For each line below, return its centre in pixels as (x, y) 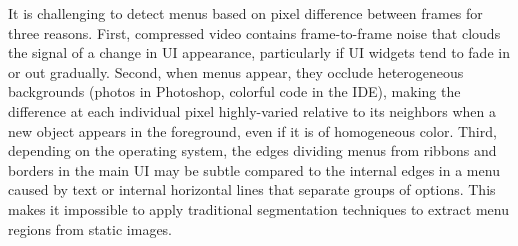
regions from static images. (90, 228)
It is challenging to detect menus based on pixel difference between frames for (245, 13)
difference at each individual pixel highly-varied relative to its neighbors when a (252, 110)
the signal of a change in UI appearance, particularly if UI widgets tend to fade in (259, 52)
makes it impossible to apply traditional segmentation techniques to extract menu (258, 208)
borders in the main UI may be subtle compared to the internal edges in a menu (254, 169)
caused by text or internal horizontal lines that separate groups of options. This (252, 189)
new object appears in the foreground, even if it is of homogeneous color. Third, (252, 130)
